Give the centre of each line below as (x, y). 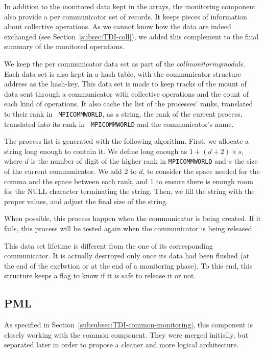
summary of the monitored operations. (64, 46)
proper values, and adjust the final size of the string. (86, 201)
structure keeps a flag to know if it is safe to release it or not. (100, 275)
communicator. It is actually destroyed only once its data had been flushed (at (127, 256)
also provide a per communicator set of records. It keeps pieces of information (126, 16)
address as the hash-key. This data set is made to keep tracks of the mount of (125, 84)
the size (246, 161)
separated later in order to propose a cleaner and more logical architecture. (122, 345)
